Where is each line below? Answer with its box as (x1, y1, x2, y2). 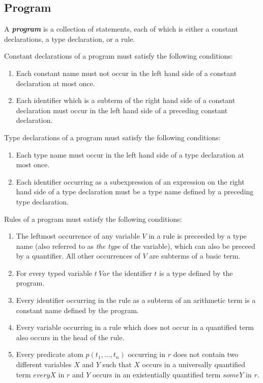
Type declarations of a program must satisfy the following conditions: (4, 132, 221, 142)
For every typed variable (16, 267, 93, 278)
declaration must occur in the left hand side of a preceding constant (16, 105, 228, 115)
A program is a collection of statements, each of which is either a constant (4, 23, 238, 34)
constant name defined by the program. (16, 304, 139, 315)
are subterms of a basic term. (149, 250, 241, 261)
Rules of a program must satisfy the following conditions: (4, 213, 182, 224)
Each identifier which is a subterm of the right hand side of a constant (16, 95, 236, 106)
